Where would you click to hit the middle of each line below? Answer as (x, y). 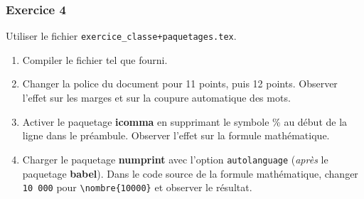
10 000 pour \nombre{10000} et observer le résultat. (137, 187)
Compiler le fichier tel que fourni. (95, 59)
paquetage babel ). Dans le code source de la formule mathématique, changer (190, 173)
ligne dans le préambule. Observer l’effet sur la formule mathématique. (176, 135)
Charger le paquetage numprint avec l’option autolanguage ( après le (175, 159)
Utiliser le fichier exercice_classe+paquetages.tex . (121, 36)
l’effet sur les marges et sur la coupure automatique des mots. (156, 98)
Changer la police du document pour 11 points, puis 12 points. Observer (180, 84)
